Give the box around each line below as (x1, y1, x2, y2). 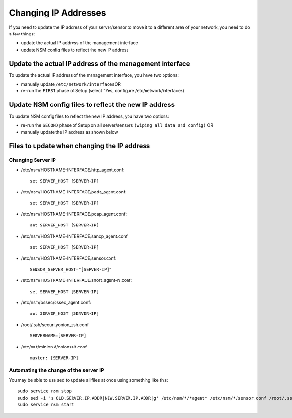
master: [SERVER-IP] (30, 355, 79, 361)
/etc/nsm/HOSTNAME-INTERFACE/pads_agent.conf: (21, 189, 127, 195)
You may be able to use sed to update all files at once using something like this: (9, 377, 168, 383)
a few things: (9, 31, 35, 36)
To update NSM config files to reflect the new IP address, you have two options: (9, 113, 169, 119)
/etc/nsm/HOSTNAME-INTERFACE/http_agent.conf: (21, 167, 125, 173)
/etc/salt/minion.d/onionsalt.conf (21, 344, 87, 349)
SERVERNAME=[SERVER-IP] (30, 333, 87, 339)
